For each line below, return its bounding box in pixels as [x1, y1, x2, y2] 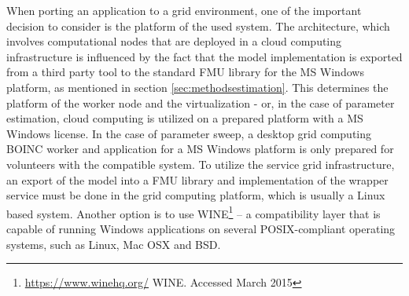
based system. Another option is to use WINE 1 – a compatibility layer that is [6, 203, 381, 221]
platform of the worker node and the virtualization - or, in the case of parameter [6, 94, 395, 111]
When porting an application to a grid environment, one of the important [6, 2, 362, 18]
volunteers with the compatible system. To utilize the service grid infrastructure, [6, 155, 395, 172]
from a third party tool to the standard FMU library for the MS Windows [6, 64, 364, 80]
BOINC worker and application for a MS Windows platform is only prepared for [6, 141, 394, 157]
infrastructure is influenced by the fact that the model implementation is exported [6, 48, 403, 64]
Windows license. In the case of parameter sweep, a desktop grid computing [6, 125, 372, 141]
